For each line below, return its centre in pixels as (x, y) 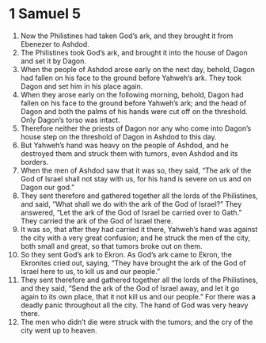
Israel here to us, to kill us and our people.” (90, 271)
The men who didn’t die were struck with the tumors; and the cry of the (137, 322)
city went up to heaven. (59, 330)
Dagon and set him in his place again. (82, 86)
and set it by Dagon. (53, 61)
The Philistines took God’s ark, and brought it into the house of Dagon (134, 52)
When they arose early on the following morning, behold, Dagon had (132, 94)
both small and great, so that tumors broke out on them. (111, 246)
